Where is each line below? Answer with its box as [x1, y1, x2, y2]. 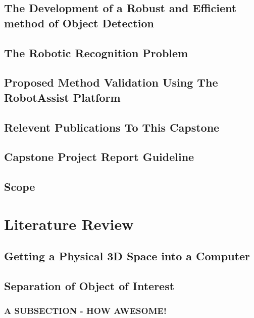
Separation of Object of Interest [4, 278, 175, 294]
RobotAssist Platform [4, 89, 121, 105]
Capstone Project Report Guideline [4, 149, 194, 165]
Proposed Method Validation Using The [4, 74, 218, 90]
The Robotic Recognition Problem [4, 45, 188, 60]
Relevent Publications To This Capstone [4, 119, 220, 135]
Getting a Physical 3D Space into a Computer [4, 248, 250, 264]
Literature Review [4, 213, 134, 234]
